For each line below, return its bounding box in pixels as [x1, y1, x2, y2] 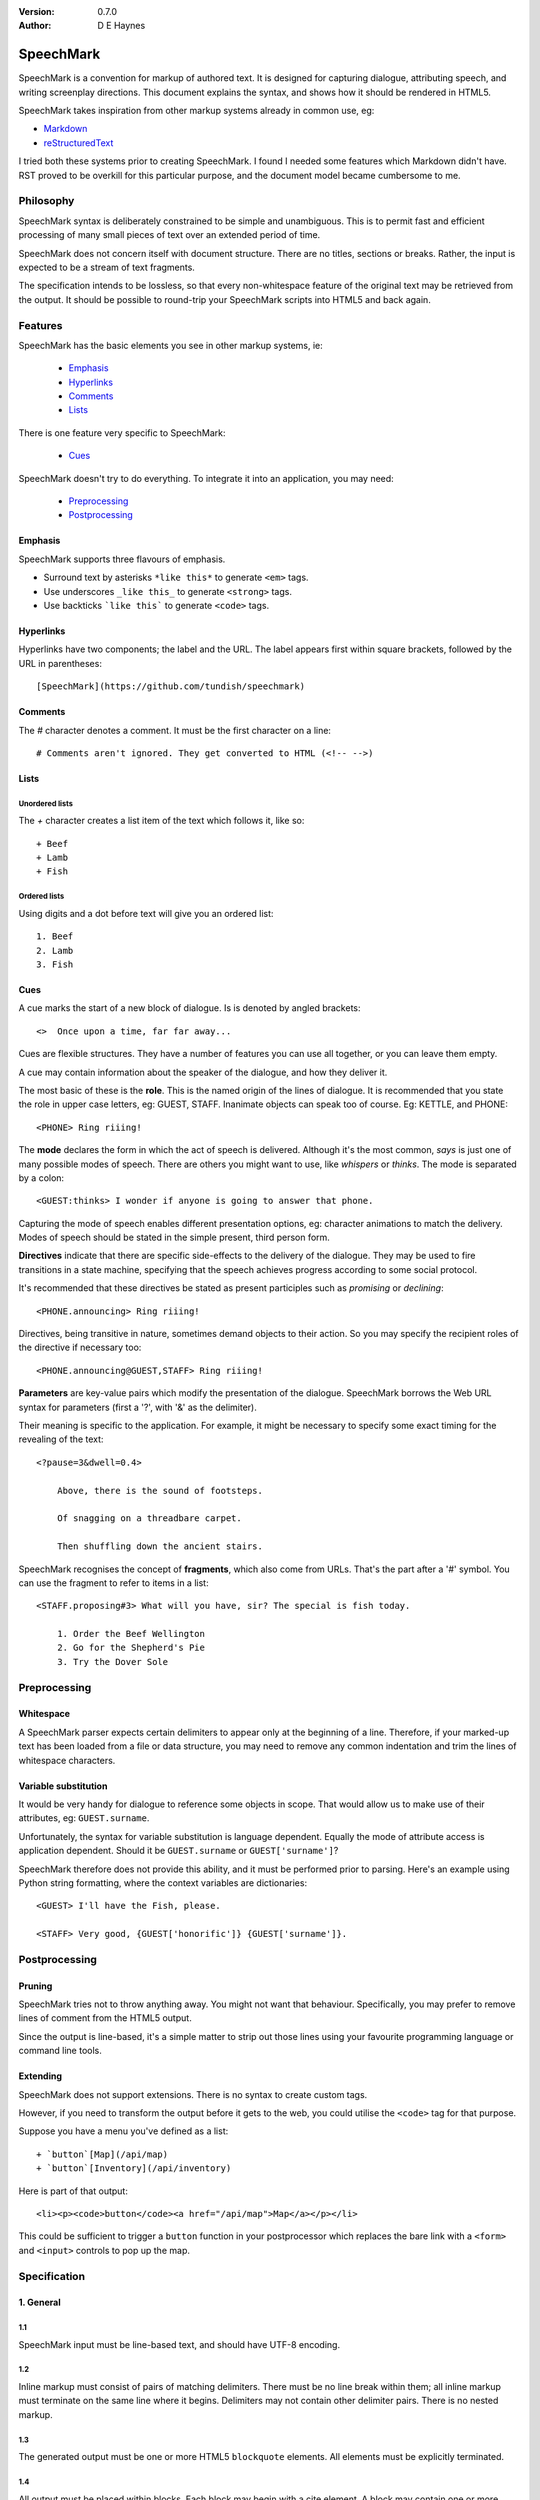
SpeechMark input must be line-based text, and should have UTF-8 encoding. [18, 2338, 340, 2350]
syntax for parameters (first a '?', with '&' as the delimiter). [18, 1401, 257, 1413]
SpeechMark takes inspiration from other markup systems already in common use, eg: [18, 105, 375, 117]
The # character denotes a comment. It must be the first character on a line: [18, 724, 332, 736]
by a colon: [18, 1171, 65, 1184]
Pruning [18, 1980, 53, 1992]
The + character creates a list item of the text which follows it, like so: [18, 815, 305, 827]
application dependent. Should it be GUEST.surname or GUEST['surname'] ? [18, 1845, 339, 1857]
